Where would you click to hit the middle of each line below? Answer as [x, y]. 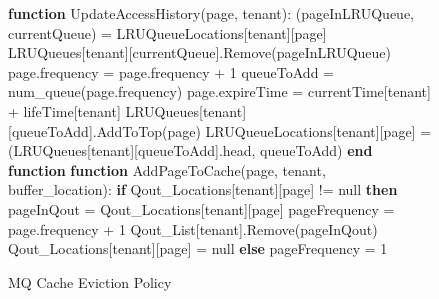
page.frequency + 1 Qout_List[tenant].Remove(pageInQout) [193, 228]
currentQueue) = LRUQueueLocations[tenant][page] [167, 32]
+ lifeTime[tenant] [64, 110]
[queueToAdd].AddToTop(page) [104, 130]
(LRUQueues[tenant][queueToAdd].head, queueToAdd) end [190, 150]
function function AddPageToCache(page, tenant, [167, 169]
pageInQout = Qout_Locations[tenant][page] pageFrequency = [201, 208]
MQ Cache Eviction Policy [90, 281]
